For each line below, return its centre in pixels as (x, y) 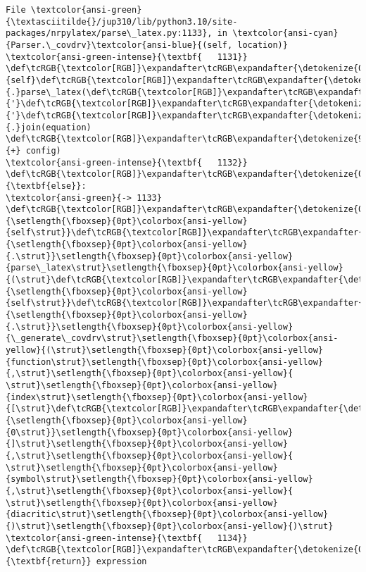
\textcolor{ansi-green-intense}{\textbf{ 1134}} (127, 538)
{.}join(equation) (49, 127)
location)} (263, 45)
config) (43, 150)
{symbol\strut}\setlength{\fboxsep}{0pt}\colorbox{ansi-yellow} (159, 479)
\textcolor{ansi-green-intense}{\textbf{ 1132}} (127, 162)
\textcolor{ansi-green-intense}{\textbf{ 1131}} (127, 57)
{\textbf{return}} (49, 561)
